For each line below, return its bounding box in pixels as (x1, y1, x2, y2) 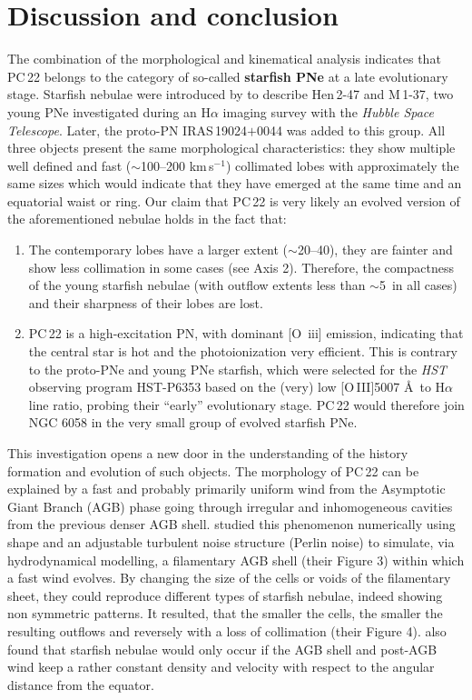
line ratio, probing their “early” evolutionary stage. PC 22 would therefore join (28, 395, 465, 414)
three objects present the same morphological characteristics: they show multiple (7, 138, 456, 157)
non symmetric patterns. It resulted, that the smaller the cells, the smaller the (7, 604, 443, 623)
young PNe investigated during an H (7, 102, 211, 121)
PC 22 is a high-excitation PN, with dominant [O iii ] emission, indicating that (28, 324, 464, 343)
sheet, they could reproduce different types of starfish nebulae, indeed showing (7, 585, 443, 605)
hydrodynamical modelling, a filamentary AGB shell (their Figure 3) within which (7, 550, 465, 569)
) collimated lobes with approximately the (225, 155, 459, 175)
